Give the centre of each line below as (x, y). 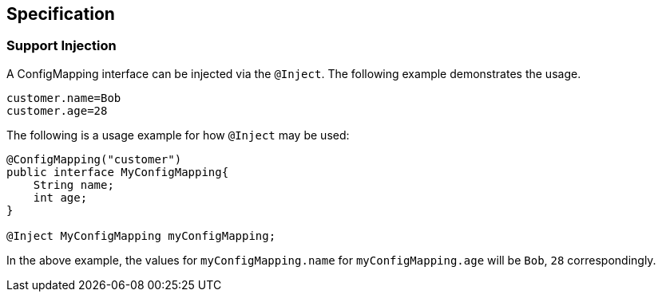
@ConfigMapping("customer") (94, 159)
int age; (60, 197)
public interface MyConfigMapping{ (118, 172)
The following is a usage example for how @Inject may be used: (178, 135)
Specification (61, 14)
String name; (73, 184)
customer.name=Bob (64, 98)
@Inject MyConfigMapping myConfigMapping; (141, 235)
